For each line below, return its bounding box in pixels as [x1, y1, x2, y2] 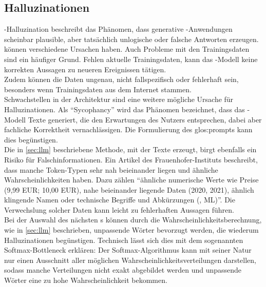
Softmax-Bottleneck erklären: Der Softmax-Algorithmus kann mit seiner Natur [4, 244, 252, 255]
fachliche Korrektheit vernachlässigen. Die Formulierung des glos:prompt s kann [4, 124, 253, 135]
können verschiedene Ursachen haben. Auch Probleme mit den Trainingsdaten [4, 44, 250, 54]
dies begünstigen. [4, 134, 58, 145]
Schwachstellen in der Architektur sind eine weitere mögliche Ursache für [4, 94, 234, 105]
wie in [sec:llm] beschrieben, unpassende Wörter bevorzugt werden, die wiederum [4, 224, 259, 235]
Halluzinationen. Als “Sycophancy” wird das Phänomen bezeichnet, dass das [4, 104, 245, 114]
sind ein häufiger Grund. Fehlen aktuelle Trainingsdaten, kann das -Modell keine [4, 53, 258, 64]
